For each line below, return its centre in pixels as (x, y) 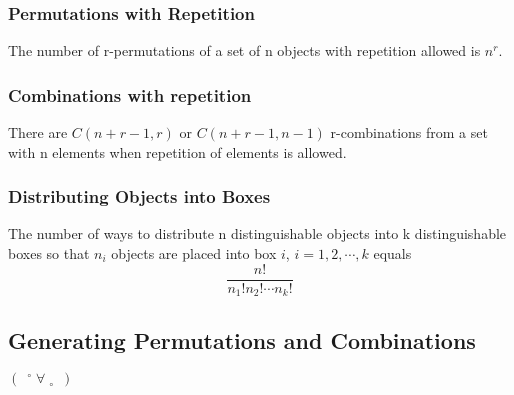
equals (392, 253)
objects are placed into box (194, 253)
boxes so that (49, 253)
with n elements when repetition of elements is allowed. (177, 151)
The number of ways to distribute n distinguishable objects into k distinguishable (257, 233)
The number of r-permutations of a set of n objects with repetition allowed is (244, 50)
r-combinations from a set (409, 132)
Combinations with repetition (130, 94)
